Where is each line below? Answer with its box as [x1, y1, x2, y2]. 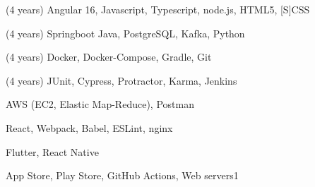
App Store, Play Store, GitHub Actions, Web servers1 [6, 168, 239, 183]
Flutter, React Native [6, 144, 99, 159]
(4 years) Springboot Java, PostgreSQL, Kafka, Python [6, 25, 245, 40]
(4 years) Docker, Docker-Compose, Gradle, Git [6, 49, 212, 64]
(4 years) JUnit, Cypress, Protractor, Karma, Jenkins [6, 73, 237, 88]
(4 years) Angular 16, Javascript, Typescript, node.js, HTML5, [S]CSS [6, 2, 310, 16]
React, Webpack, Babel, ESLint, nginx [6, 120, 173, 135]
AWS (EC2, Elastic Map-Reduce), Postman [6, 97, 194, 111]
